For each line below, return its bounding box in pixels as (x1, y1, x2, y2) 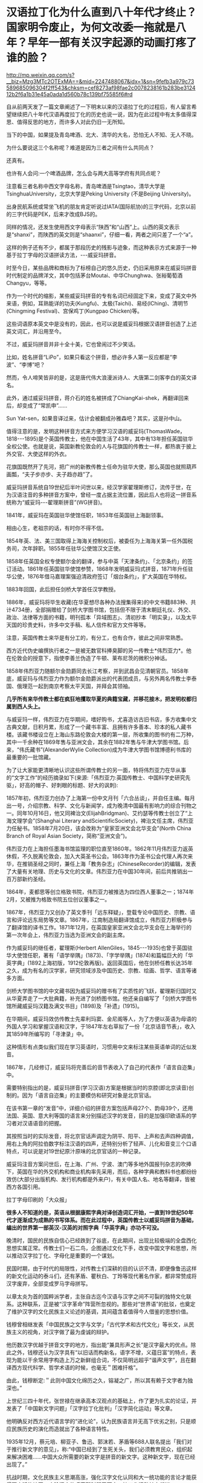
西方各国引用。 (6, 1183, 43, 1190)
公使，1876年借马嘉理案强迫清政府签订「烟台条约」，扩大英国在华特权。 (11, 572, 190, 580)
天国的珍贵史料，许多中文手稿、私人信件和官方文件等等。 (6, 621, 149, 628)
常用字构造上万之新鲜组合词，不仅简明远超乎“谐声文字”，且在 (37, 1356, 192, 1363)
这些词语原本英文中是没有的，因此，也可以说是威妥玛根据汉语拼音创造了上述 (6, 320, 197, 327)
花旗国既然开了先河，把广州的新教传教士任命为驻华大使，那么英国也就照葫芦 (6, 463, 197, 470)
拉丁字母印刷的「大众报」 (6, 1196, 70, 1203)
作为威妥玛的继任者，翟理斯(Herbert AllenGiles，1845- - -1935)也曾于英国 (6, 944, 188, 951)
